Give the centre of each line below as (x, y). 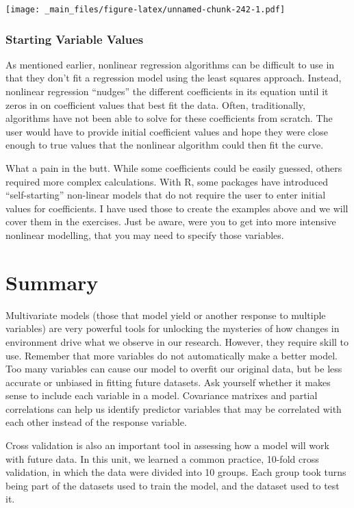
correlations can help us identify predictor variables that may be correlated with (174, 408)
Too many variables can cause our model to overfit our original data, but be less (174, 369)
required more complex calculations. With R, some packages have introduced (167, 181)
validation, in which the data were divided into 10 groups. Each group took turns (176, 472)
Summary (52, 282)
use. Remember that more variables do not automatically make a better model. (172, 355)
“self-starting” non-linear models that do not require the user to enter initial (166, 195)
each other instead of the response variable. (96, 422)
